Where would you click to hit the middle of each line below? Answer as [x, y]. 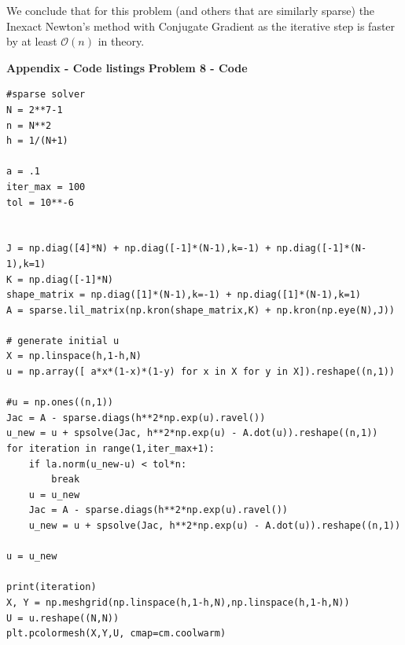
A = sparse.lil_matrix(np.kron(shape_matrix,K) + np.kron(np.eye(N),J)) [201, 310]
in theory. [121, 41]
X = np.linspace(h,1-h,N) [74, 356]
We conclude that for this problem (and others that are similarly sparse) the [191, 10]
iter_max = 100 [46, 187]
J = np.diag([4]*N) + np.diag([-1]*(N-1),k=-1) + [139, 249]
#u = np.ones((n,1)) [60, 403]
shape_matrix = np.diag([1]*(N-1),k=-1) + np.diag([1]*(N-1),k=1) [184, 295]
